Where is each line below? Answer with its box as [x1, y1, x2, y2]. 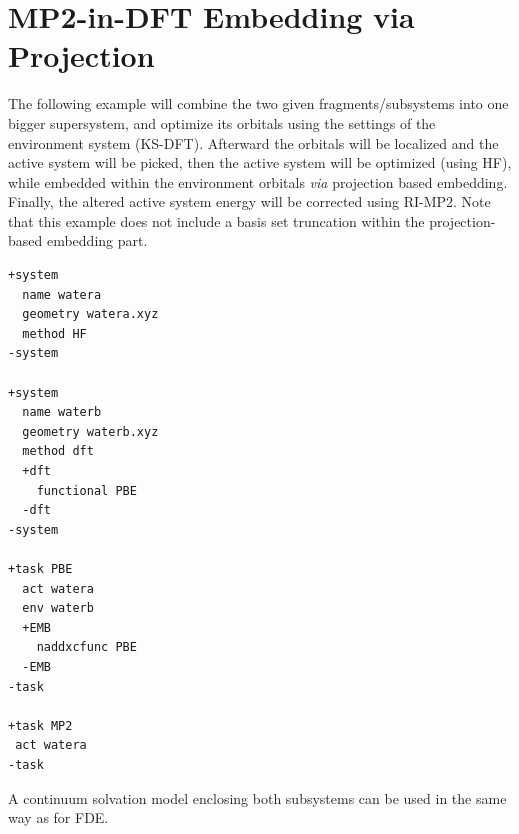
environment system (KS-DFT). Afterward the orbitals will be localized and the [8, 132, 499, 153]
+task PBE [8, 561, 73, 576]
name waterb [22, 405, 102, 420]
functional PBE [36, 483, 137, 498]
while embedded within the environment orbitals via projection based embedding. [8, 171, 508, 192]
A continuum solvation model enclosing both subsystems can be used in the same [8, 787, 507, 808]
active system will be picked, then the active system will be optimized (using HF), [8, 152, 512, 173]
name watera [22, 287, 102, 302]
